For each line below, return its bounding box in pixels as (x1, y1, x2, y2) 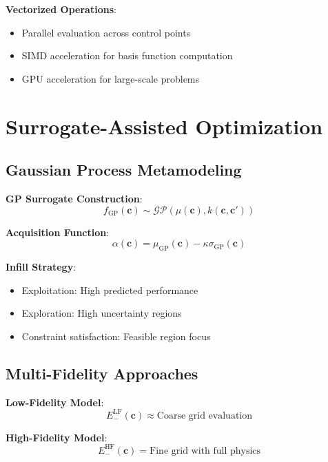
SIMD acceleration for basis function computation (21, 48, 233, 63)
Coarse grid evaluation (156, 410, 253, 421)
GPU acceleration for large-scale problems (21, 71, 200, 85)
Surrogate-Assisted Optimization (6, 112, 323, 140)
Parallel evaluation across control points (21, 25, 191, 39)
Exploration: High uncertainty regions (21, 306, 182, 320)
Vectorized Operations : (6, 2, 116, 16)
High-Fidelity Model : (6, 430, 107, 444)
